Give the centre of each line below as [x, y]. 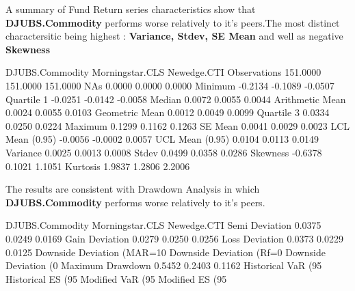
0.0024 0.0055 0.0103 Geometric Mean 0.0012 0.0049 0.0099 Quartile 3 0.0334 [168, 112]
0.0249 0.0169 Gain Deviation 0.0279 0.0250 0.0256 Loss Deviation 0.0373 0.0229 [174, 238]
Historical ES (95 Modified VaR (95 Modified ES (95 [116, 278]
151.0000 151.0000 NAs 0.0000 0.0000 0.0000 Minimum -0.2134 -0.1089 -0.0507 [170, 85]
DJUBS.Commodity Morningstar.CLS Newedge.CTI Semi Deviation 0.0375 [163, 225]
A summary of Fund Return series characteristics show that [131, 9]
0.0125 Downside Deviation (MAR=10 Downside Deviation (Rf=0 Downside [166, 252]
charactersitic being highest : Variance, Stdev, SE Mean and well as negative [174, 36]
